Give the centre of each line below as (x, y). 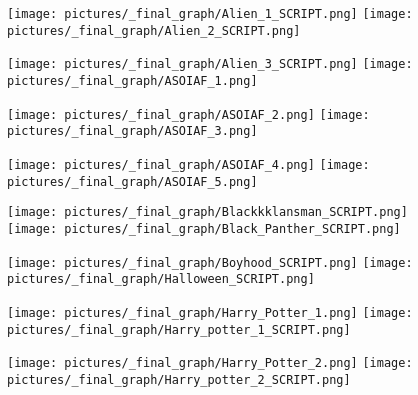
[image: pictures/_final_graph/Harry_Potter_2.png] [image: (210, 363)
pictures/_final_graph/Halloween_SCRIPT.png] (161, 279)
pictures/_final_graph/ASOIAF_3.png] (132, 131)
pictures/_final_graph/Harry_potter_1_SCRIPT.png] (179, 329)
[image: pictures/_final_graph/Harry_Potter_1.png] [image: (210, 312)
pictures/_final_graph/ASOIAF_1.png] (132, 80)
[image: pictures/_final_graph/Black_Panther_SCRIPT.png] (204, 228)
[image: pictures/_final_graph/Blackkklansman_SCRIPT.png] (207, 212)
